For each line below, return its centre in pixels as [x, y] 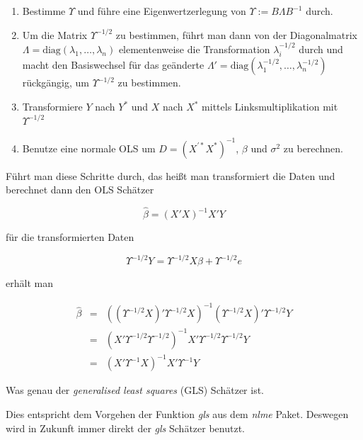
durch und [321, 49]
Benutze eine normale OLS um [89, 148]
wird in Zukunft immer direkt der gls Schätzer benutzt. [125, 428]
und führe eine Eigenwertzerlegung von [162, 11]
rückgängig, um [56, 83]
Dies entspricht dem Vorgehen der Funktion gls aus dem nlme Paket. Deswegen [177, 413]
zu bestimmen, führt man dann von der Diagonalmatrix [236, 34]
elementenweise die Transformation [194, 49]
